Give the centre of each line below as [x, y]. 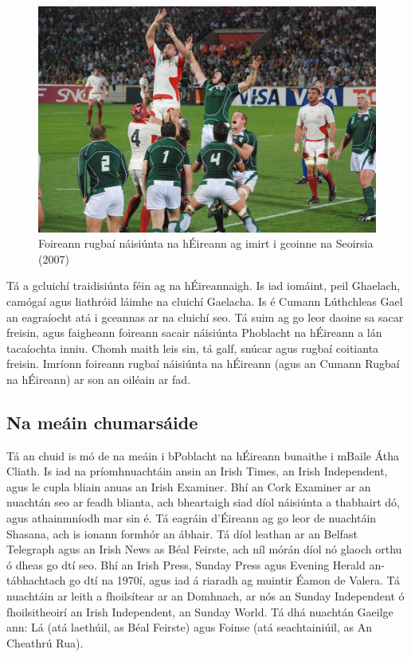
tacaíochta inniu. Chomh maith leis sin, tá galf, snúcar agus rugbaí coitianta [193, 348]
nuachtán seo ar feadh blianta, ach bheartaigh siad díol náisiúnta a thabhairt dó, [203, 502]
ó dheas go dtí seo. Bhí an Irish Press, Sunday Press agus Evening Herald [186, 564]
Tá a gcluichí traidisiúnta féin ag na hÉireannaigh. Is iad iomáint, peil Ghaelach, [204, 285]
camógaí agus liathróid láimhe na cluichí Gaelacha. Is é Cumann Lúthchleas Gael [205, 301]
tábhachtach [36, 580]
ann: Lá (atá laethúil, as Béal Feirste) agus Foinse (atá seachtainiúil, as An [189, 627]
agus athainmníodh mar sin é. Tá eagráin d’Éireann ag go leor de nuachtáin [192, 518]
